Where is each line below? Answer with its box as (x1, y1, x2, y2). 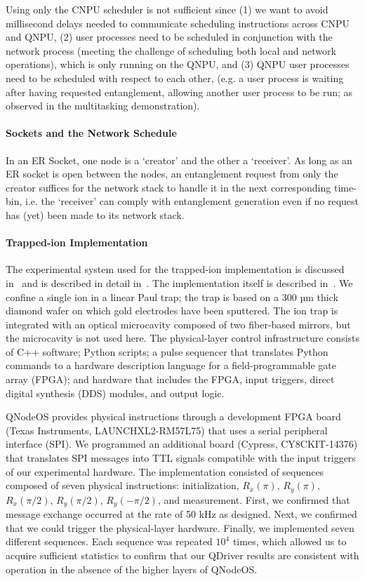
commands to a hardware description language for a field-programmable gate (6, 358, 336, 373)
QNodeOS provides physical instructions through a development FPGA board (6, 409, 341, 424)
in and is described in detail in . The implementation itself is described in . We (6, 275, 353, 290)
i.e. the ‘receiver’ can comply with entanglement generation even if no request (25, 194, 359, 208)
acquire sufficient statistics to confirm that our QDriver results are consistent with (6, 547, 359, 562)
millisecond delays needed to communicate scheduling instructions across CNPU (6, 15, 350, 30)
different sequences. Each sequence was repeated (6, 534, 213, 549)
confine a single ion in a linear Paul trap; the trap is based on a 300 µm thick (6, 289, 338, 304)
